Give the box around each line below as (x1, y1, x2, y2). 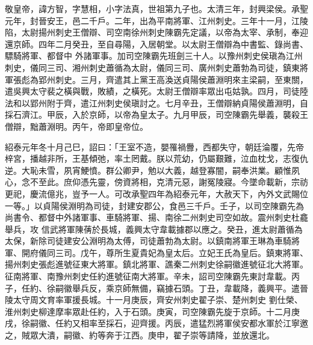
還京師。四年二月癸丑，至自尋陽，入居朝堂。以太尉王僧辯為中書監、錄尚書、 (5, 37, 308, 50)
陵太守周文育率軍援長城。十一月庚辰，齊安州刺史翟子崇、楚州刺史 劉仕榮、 (5, 293, 303, 306)
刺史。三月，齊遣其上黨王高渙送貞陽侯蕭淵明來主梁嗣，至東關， (55, 73, 308, 85)
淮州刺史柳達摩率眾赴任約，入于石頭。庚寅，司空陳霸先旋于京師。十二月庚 (5, 305, 300, 317)
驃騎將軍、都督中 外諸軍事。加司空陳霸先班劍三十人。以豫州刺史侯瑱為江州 (5, 49, 303, 62)
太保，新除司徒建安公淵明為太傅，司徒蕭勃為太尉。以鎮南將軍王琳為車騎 (5, 234, 291, 247)
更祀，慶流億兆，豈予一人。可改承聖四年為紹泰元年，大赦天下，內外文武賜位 (5, 187, 308, 200)
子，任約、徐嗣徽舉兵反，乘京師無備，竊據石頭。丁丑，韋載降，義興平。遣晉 (5, 281, 308, 294)
